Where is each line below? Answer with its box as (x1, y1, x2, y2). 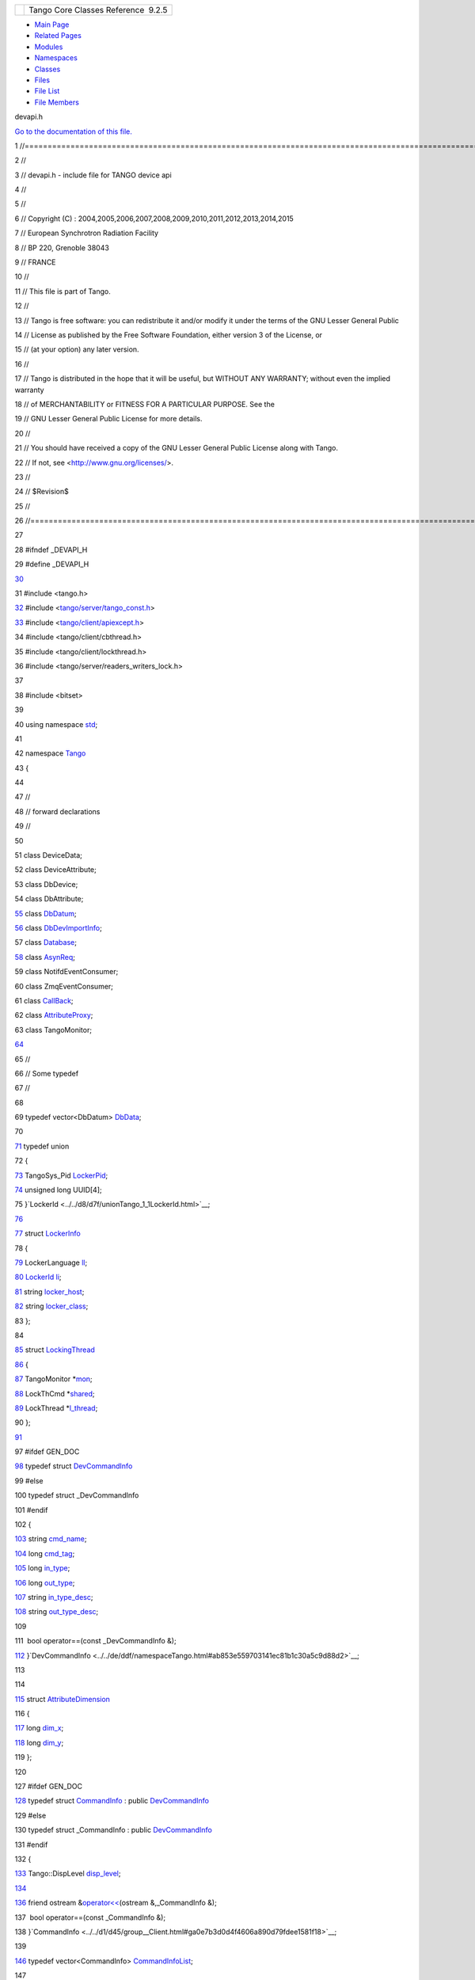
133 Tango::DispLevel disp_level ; (14, 1869, 121, 1879)
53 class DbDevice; (14, 879, 78, 889)
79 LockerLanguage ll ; (14, 1258, 88, 1267)
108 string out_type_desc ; (14, 1607, 99, 1616)
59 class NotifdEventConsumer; (14, 967, 119, 977)
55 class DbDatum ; (14, 908, 77, 918)
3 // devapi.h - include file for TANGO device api (14, 170, 172, 180)
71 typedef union (14, 1141, 70, 1151)
